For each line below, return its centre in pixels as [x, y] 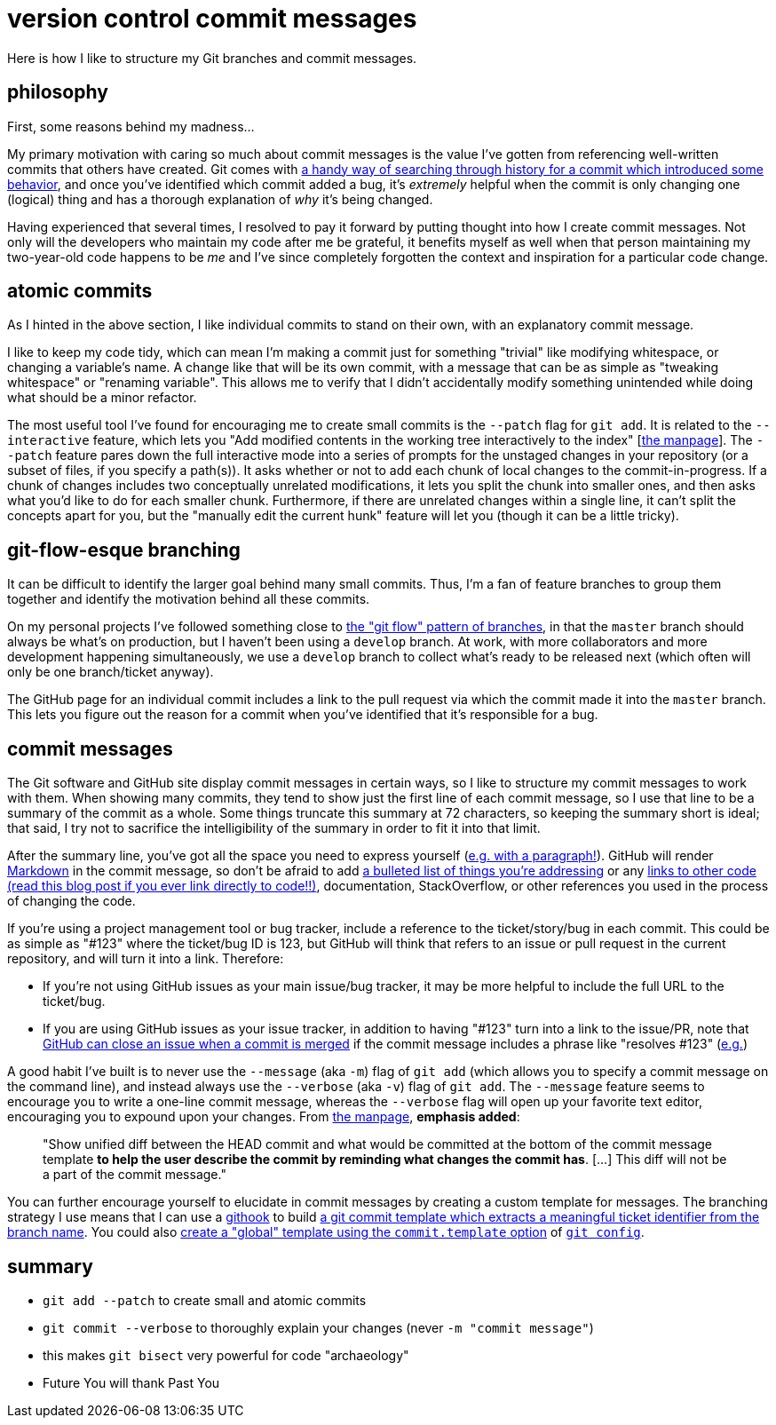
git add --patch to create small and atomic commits [205, 1300]
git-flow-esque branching [124, 550]
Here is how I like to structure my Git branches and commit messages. [212, 58]
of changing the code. [71, 901]
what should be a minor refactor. [102, 398]
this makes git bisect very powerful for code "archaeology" [226, 1355]
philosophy [58, 92]
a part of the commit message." [135, 1175]
